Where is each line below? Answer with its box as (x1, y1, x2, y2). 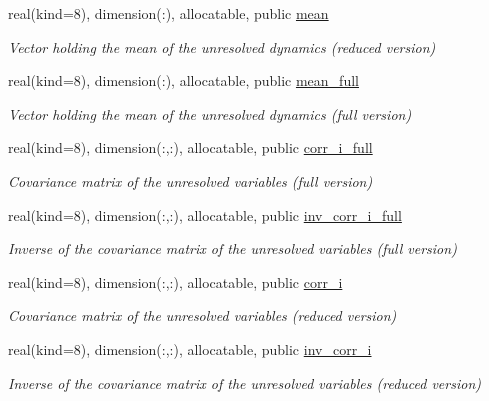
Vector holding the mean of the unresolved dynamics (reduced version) (8, 36, 436, 57)
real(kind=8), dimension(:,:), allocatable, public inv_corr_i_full (8, 204, 402, 225)
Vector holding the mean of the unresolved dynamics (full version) (8, 103, 412, 124)
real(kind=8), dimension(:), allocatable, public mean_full (8, 70, 359, 91)
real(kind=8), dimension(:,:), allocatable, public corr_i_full (8, 137, 373, 158)
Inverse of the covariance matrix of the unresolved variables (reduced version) (8, 372, 481, 393)
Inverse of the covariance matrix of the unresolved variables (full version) (8, 238, 457, 259)
